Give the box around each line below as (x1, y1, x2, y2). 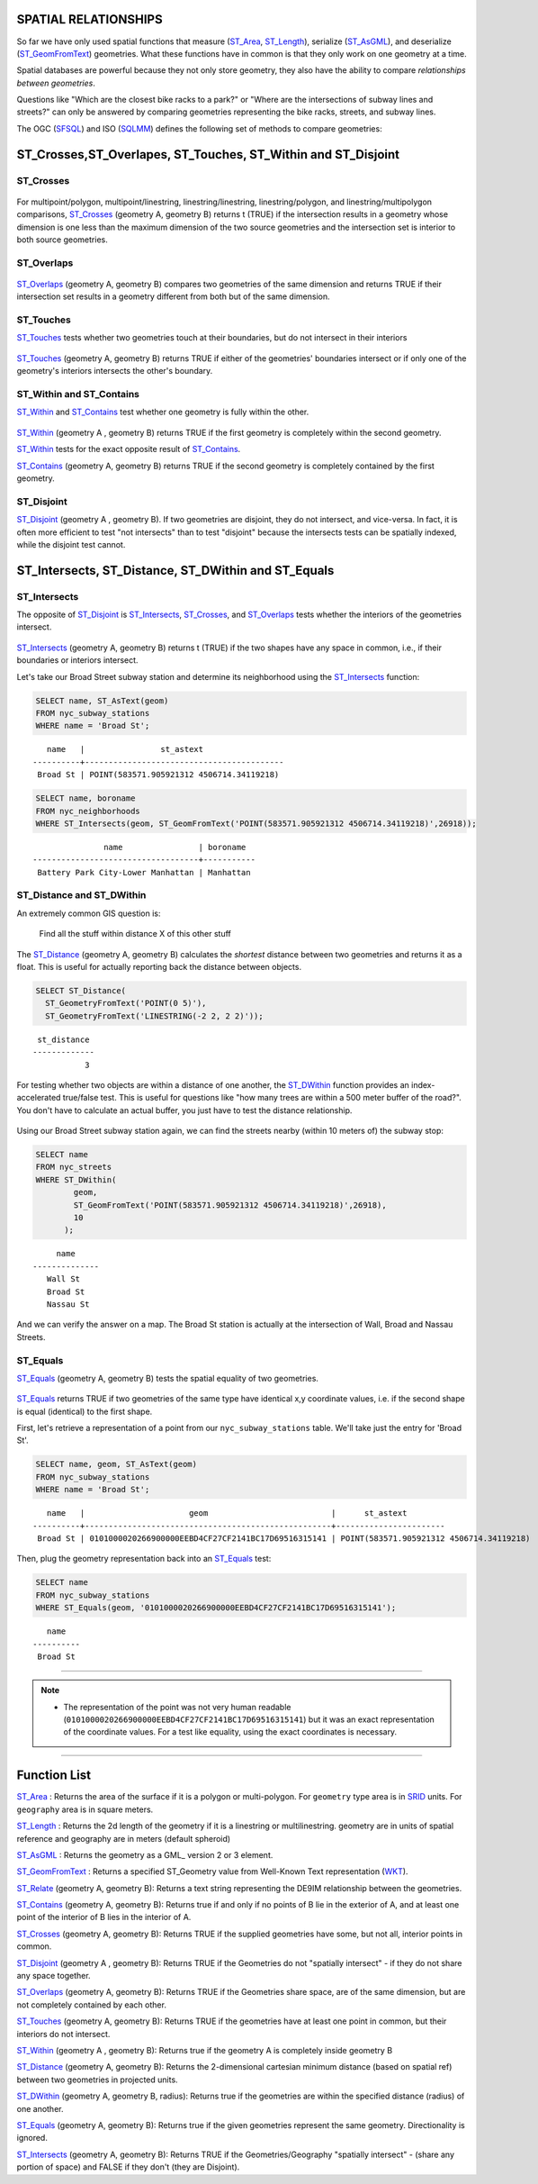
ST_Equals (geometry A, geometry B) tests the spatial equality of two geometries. (16, 1373, 319, 1383)
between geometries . (16, 77, 96, 88)
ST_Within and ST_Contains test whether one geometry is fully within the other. (16, 406, 309, 418)
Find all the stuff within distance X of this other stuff (39, 929, 231, 939)
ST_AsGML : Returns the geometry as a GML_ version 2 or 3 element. (16, 1849, 273, 1860)
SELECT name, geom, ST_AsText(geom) (35, 1459, 198, 1470)
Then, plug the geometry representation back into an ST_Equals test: (16, 1554, 272, 1564)
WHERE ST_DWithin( (35, 1174, 117, 1184)
